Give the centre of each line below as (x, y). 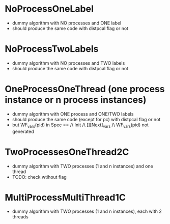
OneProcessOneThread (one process (85, 89)
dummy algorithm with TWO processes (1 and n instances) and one (82, 166)
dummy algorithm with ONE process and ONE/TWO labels (73, 114)
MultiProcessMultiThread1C (65, 197)
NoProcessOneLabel (49, 9)
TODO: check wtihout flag (39, 177)
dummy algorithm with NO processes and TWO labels (68, 63)
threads (20, 217)
